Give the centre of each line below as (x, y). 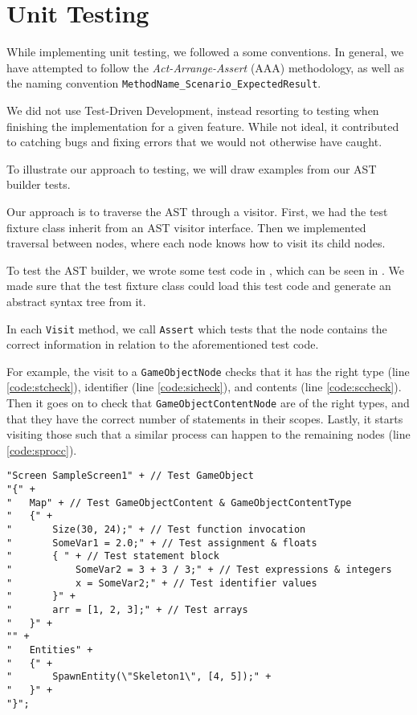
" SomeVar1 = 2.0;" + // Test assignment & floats (162, 543)
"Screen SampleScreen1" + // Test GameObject (130, 476)
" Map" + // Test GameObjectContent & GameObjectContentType (179, 503)
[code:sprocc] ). (42, 449)
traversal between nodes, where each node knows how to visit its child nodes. (196, 243)
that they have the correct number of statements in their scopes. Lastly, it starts (205, 418)
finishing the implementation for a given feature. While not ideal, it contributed (203, 126)
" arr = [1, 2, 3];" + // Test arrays (127, 610)
